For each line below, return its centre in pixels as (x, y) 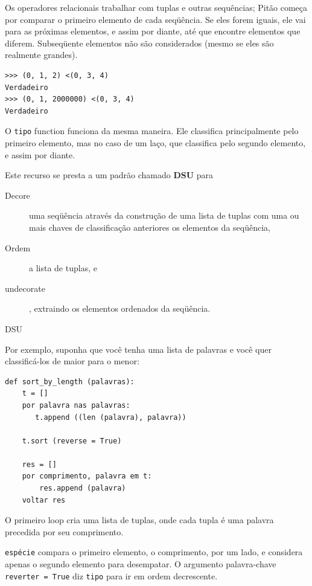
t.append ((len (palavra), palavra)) (111, 417)
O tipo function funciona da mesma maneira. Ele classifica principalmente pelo (152, 131)
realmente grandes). (41, 55)
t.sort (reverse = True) (72, 441)
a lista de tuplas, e (63, 268)
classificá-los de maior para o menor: (72, 361)
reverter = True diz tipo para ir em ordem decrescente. (111, 575)
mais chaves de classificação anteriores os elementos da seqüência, (150, 227)
